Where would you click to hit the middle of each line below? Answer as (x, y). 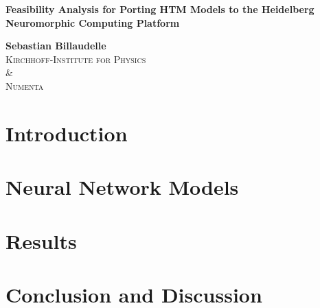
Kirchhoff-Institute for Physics (76, 59)
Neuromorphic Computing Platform (93, 22)
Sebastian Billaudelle (56, 46)
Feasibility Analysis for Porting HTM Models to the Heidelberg (160, 9)
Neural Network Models (122, 187)
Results (41, 240)
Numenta (25, 85)
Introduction (67, 133)
